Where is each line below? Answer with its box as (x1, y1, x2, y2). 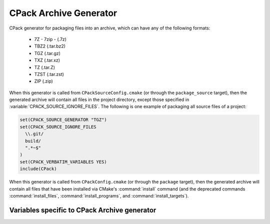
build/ (25, 138, 41, 143)
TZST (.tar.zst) (34, 71, 64, 77)
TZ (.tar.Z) (34, 64, 55, 70)
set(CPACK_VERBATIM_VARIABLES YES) (19, 159, 107, 164)
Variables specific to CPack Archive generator (9, 205, 156, 214)
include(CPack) (19, 166, 57, 172)
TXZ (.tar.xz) (34, 57, 60, 63)
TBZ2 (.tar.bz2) (34, 43, 66, 49)
